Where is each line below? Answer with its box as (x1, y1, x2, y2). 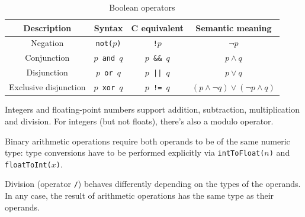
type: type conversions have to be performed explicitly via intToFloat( (5, 146, 265, 159)
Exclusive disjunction (9, 81, 86, 93)
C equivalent (131, 21, 184, 34)
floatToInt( (5, 160, 52, 169)
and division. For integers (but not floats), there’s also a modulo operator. (5, 114, 274, 127)
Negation (31, 37, 64, 49)
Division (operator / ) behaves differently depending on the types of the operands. (5, 177, 301, 190)
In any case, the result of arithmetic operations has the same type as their (5, 189, 274, 202)
